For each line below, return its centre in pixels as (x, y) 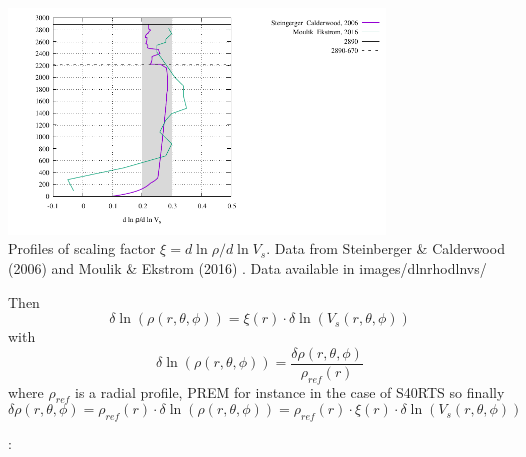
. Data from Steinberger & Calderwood (385, 248)
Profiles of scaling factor (82, 248)
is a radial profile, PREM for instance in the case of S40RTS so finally (289, 391)
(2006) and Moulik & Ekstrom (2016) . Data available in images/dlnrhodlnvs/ (247, 267)
